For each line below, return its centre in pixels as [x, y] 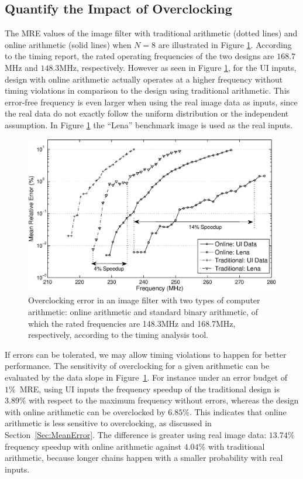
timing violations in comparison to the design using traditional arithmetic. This [147, 90]
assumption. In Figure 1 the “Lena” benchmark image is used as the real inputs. [149, 124]
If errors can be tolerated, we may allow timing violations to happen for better [146, 354]
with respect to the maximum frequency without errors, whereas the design [164, 400]
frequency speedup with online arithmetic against [93, 446]
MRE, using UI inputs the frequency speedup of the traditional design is [149, 389]
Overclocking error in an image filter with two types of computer [144, 300]
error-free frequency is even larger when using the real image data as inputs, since [151, 102]
